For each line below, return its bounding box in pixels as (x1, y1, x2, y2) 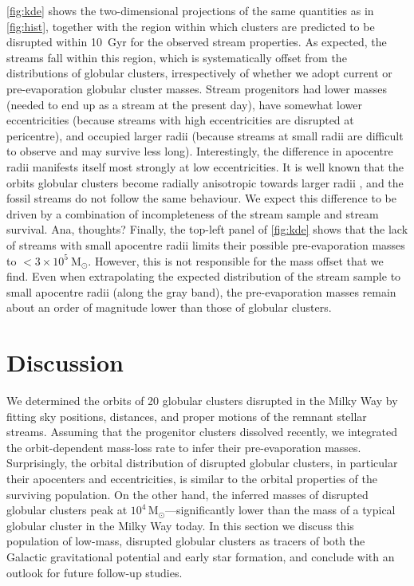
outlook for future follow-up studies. (6, 564, 183, 580)
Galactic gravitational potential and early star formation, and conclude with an (6, 548, 395, 564)
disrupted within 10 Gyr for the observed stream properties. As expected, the (6, 33, 387, 50)
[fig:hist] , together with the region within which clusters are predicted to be (6, 18, 375, 34)
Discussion (6, 346, 124, 379)
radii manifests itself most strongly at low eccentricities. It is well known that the (6, 158, 404, 175)
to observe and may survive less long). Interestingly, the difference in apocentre (6, 143, 393, 159)
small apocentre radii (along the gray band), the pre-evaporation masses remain (6, 283, 396, 300)
